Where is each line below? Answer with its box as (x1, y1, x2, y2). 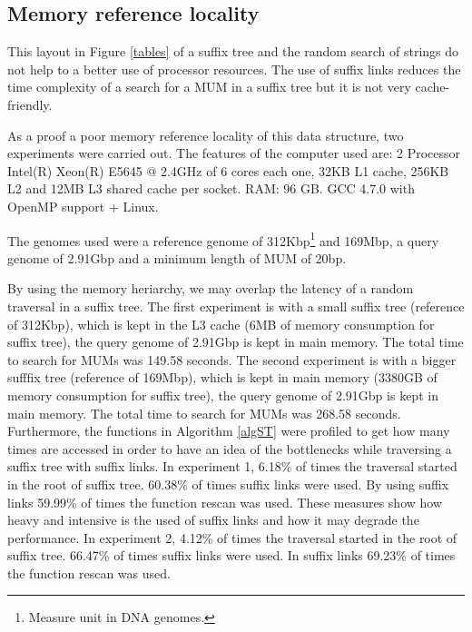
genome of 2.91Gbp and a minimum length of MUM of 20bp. (7, 248, 347, 267)
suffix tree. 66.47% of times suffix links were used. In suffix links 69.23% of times (7, 546, 456, 565)
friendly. (7, 94, 53, 114)
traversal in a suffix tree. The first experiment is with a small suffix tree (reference (7, 296, 465, 315)
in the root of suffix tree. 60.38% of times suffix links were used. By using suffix (7, 474, 449, 493)
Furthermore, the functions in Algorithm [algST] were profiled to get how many (7, 421, 450, 440)
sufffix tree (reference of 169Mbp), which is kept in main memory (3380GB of (7, 368, 438, 387)
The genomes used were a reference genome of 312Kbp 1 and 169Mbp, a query (7, 228, 439, 250)
